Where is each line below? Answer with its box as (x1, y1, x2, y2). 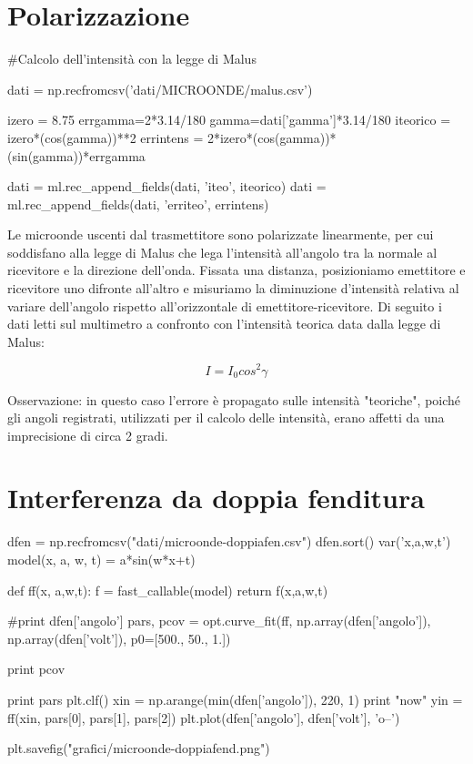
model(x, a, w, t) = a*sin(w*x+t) (7, 550, 196, 569)
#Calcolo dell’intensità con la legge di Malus (7, 49, 257, 68)
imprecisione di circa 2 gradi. (7, 425, 168, 444)
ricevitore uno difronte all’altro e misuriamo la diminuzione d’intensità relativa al (7, 279, 459, 298)
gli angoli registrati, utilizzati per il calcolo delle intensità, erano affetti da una (7, 408, 445, 427)
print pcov (7, 659, 65, 678)
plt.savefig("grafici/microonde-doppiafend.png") (7, 739, 270, 758)
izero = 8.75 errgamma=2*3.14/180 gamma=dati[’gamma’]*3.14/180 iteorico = (7, 110, 451, 129)
